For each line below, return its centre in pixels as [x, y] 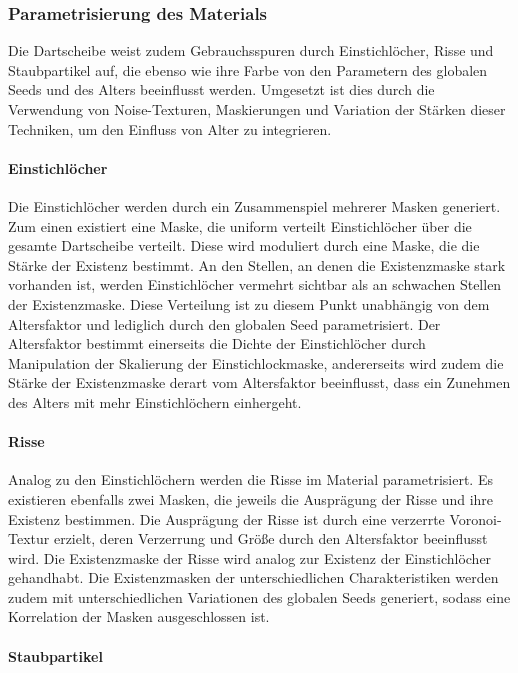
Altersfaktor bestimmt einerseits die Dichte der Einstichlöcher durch [217, 343]
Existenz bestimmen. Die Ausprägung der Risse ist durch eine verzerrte [226, 518]
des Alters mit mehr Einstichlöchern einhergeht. [155, 401]
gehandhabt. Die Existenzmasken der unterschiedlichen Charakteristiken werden [253, 577]
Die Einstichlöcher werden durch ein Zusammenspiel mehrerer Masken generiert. [254, 205]
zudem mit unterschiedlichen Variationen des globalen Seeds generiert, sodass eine [259, 596]
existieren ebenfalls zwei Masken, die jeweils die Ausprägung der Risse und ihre [251, 498]
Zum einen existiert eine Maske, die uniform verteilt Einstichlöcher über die [240, 225]
